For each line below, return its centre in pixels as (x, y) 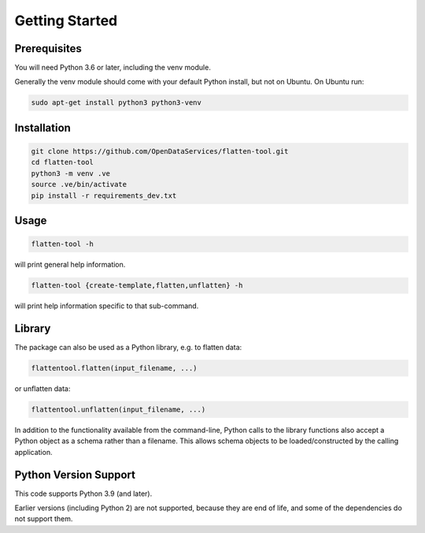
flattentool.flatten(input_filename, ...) (114, 368)
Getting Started (66, 20)
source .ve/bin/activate (79, 184)
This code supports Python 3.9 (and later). (83, 494)
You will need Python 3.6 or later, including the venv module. (113, 68)
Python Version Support (75, 474)
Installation (42, 127)
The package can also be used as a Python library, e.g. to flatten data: (128, 348)
